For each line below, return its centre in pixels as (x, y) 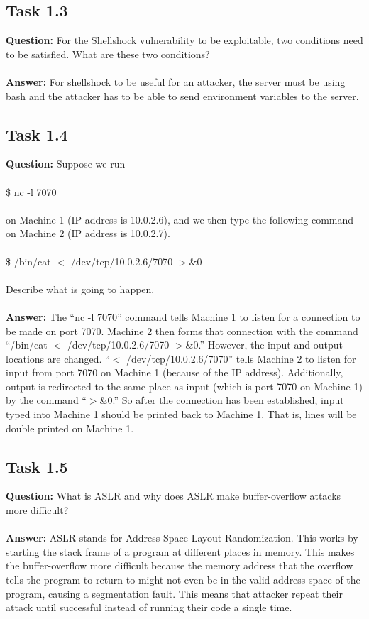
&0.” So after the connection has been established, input (222, 400)
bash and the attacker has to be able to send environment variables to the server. (182, 95)
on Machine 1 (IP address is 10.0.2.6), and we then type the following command (180, 219)
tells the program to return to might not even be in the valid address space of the (183, 580)
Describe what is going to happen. (80, 289)
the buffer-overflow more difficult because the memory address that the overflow (180, 565)
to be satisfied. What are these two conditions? (108, 54)
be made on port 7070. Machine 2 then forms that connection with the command (182, 330)
